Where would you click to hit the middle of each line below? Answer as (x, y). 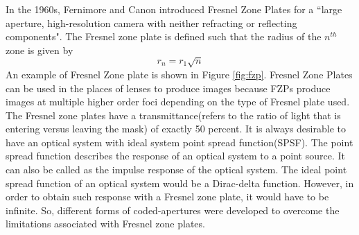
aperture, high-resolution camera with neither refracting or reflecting (151, 23)
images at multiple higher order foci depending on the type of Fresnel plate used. (178, 102)
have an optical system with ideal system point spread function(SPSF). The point (179, 142)
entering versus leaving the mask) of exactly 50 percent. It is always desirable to (176, 129)
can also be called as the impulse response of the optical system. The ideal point (176, 169)
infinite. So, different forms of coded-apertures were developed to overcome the (173, 210)
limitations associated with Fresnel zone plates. (105, 224)
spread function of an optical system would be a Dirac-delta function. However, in (180, 183)
